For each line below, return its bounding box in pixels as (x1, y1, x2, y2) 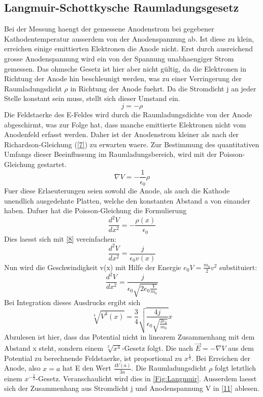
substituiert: (219, 261, 257, 272)
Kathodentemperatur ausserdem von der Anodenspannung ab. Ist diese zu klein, (4, 33, 254, 44)
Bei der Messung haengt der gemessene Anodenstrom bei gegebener (4, 23, 214, 34)
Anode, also (4, 362, 41, 373)
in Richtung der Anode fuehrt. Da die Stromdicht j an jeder (70, 83, 256, 93)
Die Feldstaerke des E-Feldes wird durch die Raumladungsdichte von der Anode (4, 109, 252, 119)
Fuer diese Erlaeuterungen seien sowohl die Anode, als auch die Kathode (4, 185, 230, 196)
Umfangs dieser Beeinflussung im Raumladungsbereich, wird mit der (4, 149, 217, 159)
